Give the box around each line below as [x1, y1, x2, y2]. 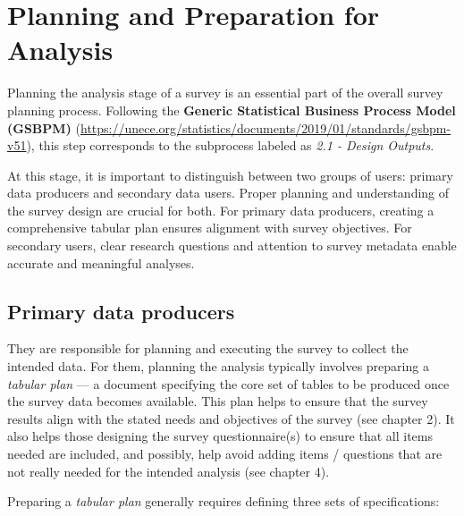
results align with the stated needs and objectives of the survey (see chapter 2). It [7, 409, 455, 427]
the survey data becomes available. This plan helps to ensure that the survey [7, 392, 428, 410]
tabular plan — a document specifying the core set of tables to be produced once [7, 374, 450, 393]
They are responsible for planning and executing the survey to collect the [7, 339, 409, 358]
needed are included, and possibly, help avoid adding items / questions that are [7, 444, 443, 463]
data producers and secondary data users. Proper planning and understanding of [7, 183, 450, 202]
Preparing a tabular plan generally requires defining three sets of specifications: [7, 492, 440, 511]
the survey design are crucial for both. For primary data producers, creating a [7, 200, 434, 219]
